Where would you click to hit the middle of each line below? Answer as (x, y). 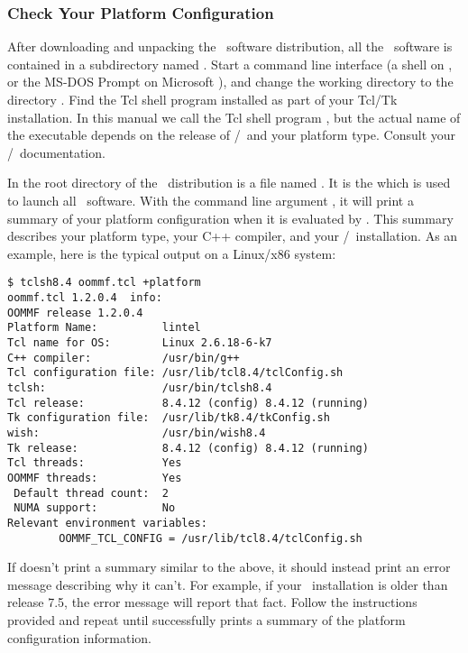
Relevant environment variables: (107, 523)
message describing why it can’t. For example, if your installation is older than (228, 584)
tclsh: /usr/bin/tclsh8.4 (140, 387)
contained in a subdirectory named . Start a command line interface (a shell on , (230, 64)
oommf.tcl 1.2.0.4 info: (85, 298)
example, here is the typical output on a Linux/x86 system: (172, 253)
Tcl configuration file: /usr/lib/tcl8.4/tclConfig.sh (175, 373)
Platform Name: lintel (104, 328)
